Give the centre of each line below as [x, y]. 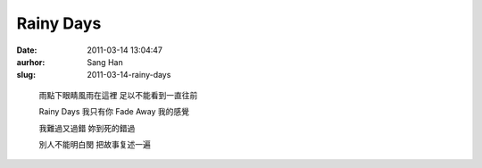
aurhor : [31, 62]
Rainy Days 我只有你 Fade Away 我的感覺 [114, 112]
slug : [26, 75]
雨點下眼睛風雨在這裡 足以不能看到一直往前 [118, 95]
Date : [27, 50]
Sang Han [105, 62]
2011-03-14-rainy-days [129, 75]
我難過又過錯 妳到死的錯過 [87, 128]
